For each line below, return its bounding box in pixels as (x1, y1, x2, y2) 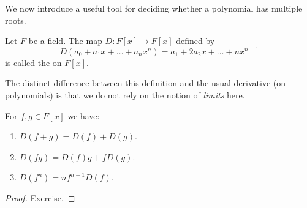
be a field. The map (28, 34, 102, 47)
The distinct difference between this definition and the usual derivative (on (5, 76, 286, 89)
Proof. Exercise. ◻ (5, 191, 75, 204)
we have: (67, 109, 100, 122)
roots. (5, 13, 26, 26)
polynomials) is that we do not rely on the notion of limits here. (5, 89, 245, 102)
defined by (176, 34, 215, 47)
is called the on (5, 56, 62, 69)
